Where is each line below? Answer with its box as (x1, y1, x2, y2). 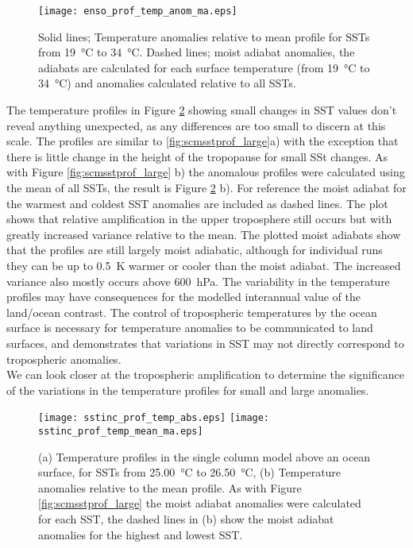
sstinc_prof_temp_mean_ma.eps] (38, 425, 203, 437)
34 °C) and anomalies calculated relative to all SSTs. (38, 75, 296, 91)
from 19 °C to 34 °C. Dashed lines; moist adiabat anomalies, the (38, 44, 355, 60)
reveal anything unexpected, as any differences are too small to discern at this (6, 117, 386, 133)
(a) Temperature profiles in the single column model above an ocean (38, 448, 370, 465)
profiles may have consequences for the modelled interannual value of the (6, 288, 361, 305)
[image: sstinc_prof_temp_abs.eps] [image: (38, 412, 270, 424)
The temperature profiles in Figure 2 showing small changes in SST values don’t (6, 102, 397, 118)
